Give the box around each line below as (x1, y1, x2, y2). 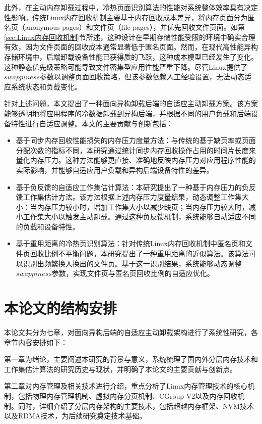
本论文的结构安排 (4, 298, 117, 318)
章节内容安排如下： (4, 337, 68, 347)
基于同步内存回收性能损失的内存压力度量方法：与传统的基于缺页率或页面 (16, 135, 256, 146)
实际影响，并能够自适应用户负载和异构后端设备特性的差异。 (16, 164, 214, 175)
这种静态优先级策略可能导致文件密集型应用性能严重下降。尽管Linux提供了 (4, 61, 248, 72)
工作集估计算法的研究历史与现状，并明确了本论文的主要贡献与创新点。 (4, 363, 237, 374)
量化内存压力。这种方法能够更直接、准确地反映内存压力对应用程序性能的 (16, 155, 256, 165)
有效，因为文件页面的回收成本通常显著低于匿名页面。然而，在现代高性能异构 (4, 41, 258, 52)
